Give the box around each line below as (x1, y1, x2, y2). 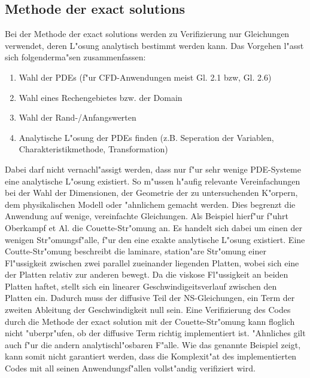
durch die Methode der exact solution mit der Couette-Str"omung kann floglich (5, 315, 295, 327)
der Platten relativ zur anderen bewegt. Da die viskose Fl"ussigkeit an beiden (5, 268, 288, 281)
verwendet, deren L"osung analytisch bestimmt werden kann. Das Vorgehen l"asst (5, 39, 304, 51)
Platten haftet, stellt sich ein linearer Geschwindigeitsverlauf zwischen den (5, 279, 277, 292)
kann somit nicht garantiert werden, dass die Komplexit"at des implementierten (5, 350, 297, 362)
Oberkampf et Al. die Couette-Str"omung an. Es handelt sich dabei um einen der (5, 221, 302, 233)
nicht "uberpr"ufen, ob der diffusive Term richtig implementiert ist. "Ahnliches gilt (5, 327, 306, 339)
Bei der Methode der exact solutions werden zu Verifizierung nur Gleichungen (5, 27, 290, 40)
